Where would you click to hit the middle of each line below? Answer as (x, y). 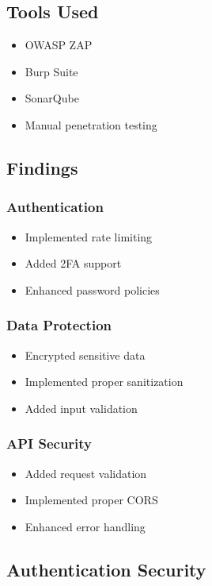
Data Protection (59, 325)
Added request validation (86, 473)
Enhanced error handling (85, 526)
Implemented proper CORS (91, 500)
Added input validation (81, 408)
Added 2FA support (73, 263)
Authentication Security (106, 569)
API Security (49, 443)
